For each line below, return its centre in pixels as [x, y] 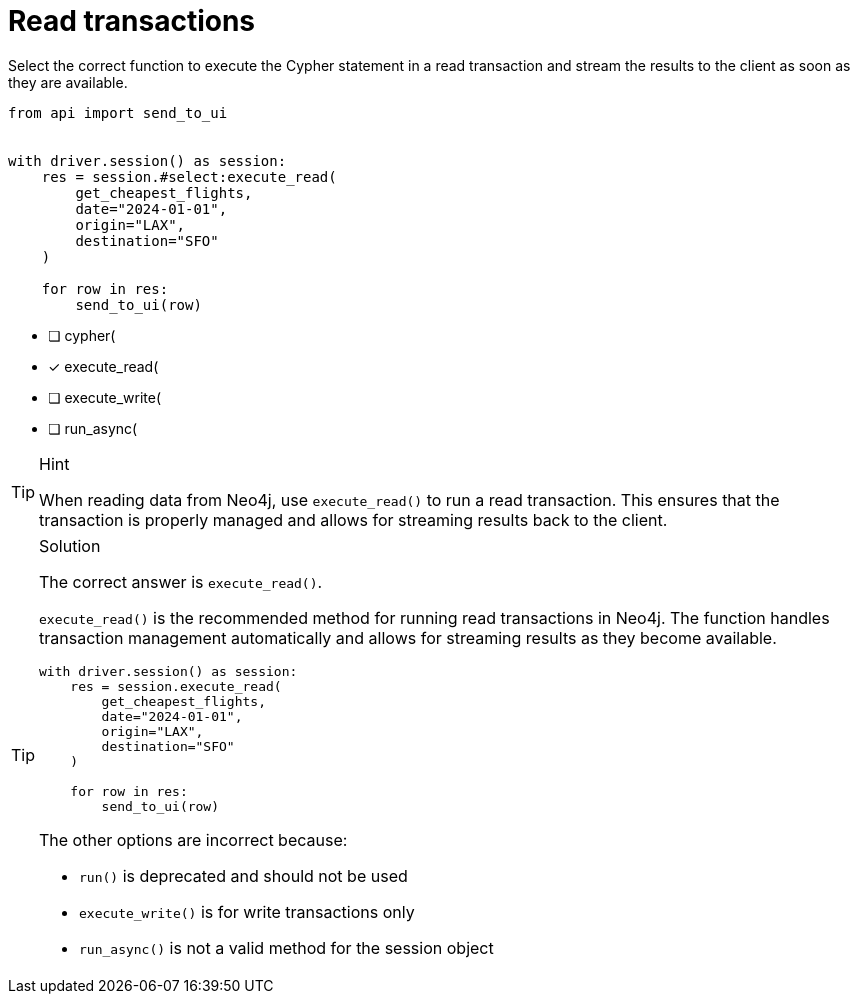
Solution [70, 545]
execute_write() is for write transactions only [247, 911]
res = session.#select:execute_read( [189, 176]
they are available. [68, 82]
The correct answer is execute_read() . [181, 581]
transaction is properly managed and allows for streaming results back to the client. [353, 519]
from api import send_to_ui [118, 112]
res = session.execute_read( [176, 686]
